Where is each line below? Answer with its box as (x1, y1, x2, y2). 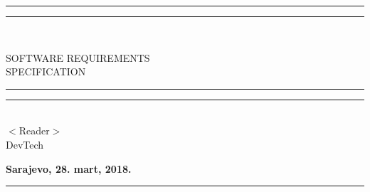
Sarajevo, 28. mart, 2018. (6, 161, 132, 176)
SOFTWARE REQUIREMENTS (6, 50, 150, 65)
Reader (18, 123, 50, 138)
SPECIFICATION (6, 64, 86, 79)
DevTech (6, 137, 44, 151)
